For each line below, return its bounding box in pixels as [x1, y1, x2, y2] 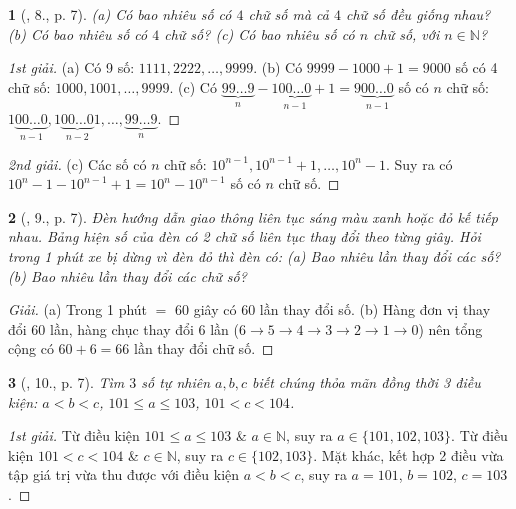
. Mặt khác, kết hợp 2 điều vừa [313, 444, 504, 465]
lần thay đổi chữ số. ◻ [133, 338, 274, 359]
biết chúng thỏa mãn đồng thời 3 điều [252, 372, 481, 392]
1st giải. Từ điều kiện [8, 425, 140, 446]
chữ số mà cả [248, 4, 329, 24]
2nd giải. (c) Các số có [8, 153, 147, 174]
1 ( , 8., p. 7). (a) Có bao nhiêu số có [8, 4, 232, 24]
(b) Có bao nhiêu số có [8, 23, 148, 44]
